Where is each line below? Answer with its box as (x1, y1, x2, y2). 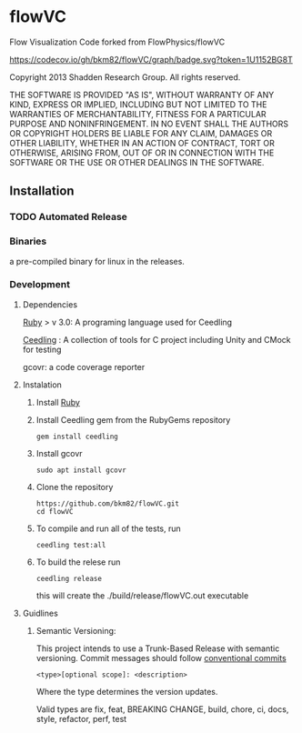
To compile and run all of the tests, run (35, 523, 182, 534)
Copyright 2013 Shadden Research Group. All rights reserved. (9, 71, 241, 83)
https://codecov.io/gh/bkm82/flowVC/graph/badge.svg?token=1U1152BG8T (9, 54, 294, 65)
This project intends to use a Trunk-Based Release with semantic (35, 643, 280, 654)
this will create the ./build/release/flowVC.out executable (35, 589, 249, 601)
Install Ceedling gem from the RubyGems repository (35, 414, 231, 425)
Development (9, 278, 71, 291)
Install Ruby (35, 397, 80, 407)
